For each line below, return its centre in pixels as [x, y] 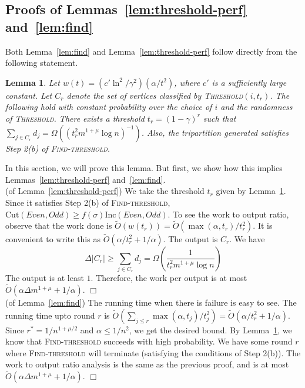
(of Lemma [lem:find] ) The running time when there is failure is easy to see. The [151, 302]
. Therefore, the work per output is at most [169, 278]
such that [219, 118]
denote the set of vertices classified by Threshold [155, 95]
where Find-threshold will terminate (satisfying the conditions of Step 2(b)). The [153, 352]
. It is [263, 225]
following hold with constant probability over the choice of [109, 107]
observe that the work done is [59, 225]
